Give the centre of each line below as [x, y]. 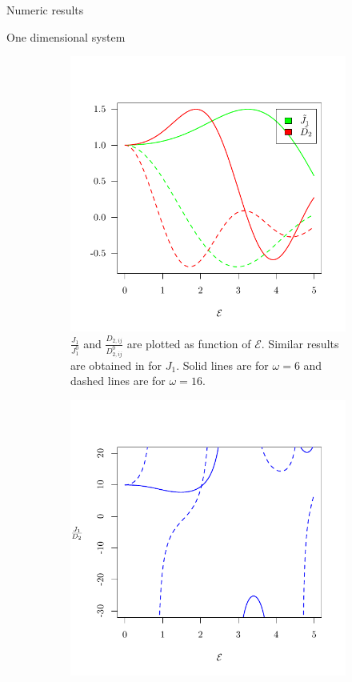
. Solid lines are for [222, 365]
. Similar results [300, 343]
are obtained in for [116, 365]
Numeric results [45, 10]
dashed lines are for [118, 381]
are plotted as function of [189, 343]
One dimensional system [66, 36]
